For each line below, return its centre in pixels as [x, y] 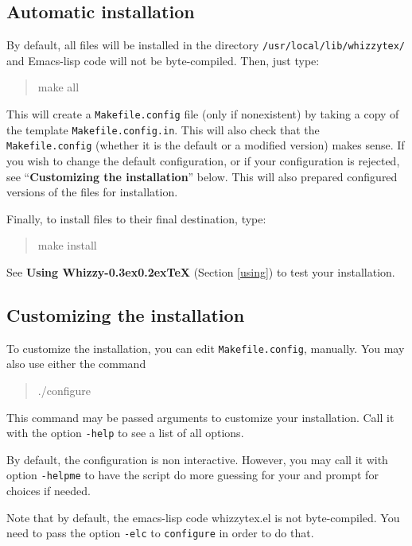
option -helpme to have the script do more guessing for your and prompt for [192, 475]
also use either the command [76, 364]
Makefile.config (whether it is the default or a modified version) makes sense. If [206, 145]
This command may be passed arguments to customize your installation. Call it [200, 417]
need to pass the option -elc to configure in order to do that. [160, 533]
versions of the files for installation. [92, 192]
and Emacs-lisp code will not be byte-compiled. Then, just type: [163, 60]
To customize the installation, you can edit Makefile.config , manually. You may [206, 348]
